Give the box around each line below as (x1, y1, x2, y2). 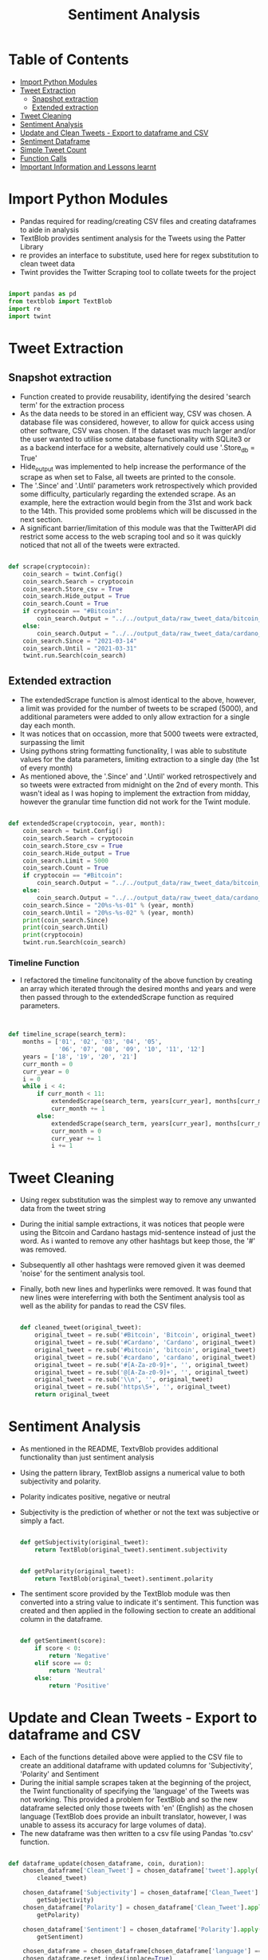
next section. (19, 514, 63, 524)
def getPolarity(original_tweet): (19, 1567, 135, 1576)
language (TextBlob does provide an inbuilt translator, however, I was (19, 1811, 247, 1821)
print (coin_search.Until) (22, 923, 109, 932)
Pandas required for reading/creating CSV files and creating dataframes (19, 216, 257, 225)
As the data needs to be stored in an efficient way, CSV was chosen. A (19, 409, 252, 419)
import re (8, 305, 41, 313)
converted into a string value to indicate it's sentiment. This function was (19, 1597, 259, 1607)
